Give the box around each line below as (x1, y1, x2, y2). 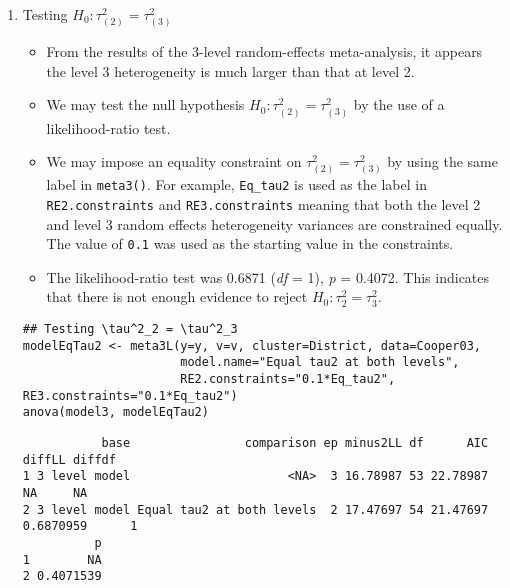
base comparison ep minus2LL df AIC (101, 435, 489, 450)
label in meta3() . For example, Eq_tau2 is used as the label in (46, 174, 427, 195)
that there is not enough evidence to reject (46, 286, 308, 307)
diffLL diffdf (22, 452, 116, 467)
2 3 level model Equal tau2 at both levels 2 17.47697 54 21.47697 (22, 502, 489, 517)
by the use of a (353, 94, 445, 115)
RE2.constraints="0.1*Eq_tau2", (180, 371, 396, 386)
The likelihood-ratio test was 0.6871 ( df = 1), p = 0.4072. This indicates (46, 266, 490, 287)
